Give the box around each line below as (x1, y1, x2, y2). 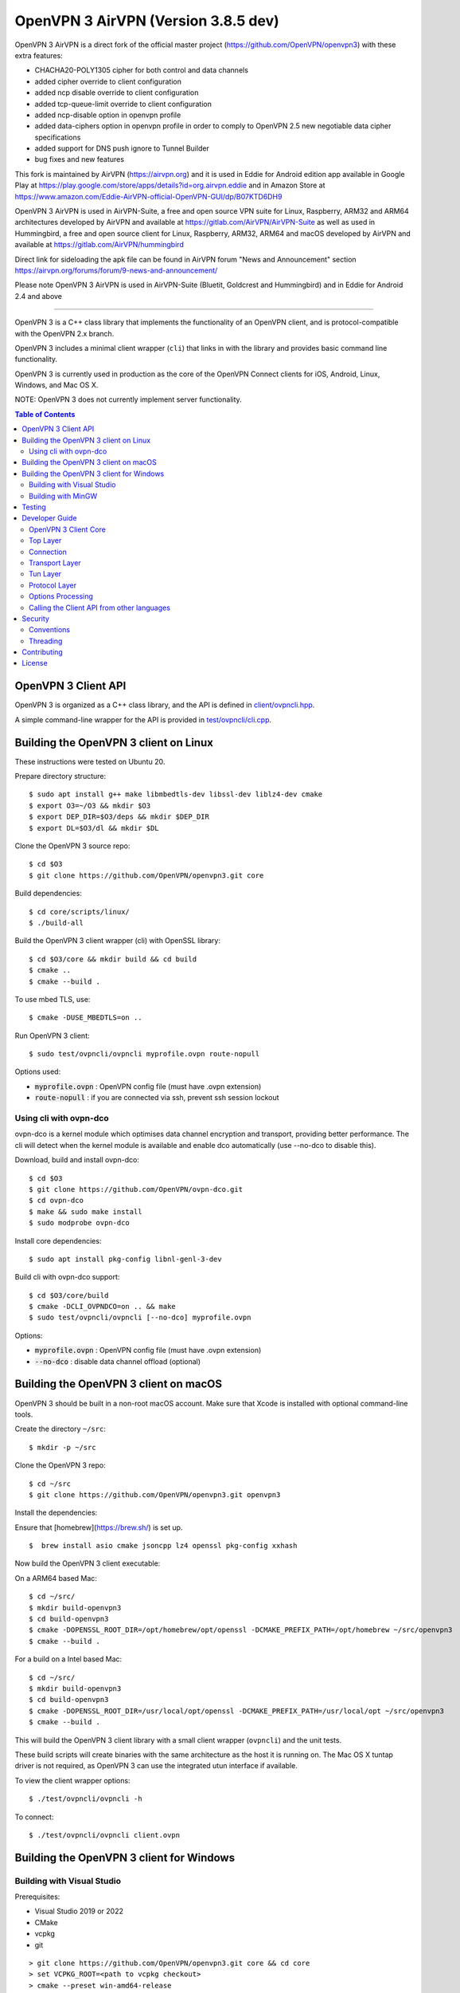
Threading (29, 636, 63, 646)
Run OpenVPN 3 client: (14, 1031, 90, 1040)
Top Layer (29, 536, 62, 545)
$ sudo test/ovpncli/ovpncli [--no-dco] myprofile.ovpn (29, 1313, 251, 1323)
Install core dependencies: (14, 1236, 102, 1245)
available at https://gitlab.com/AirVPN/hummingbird (14, 240, 185, 250)
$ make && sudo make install (29, 1207, 142, 1216)
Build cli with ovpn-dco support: (14, 1272, 120, 1282)
